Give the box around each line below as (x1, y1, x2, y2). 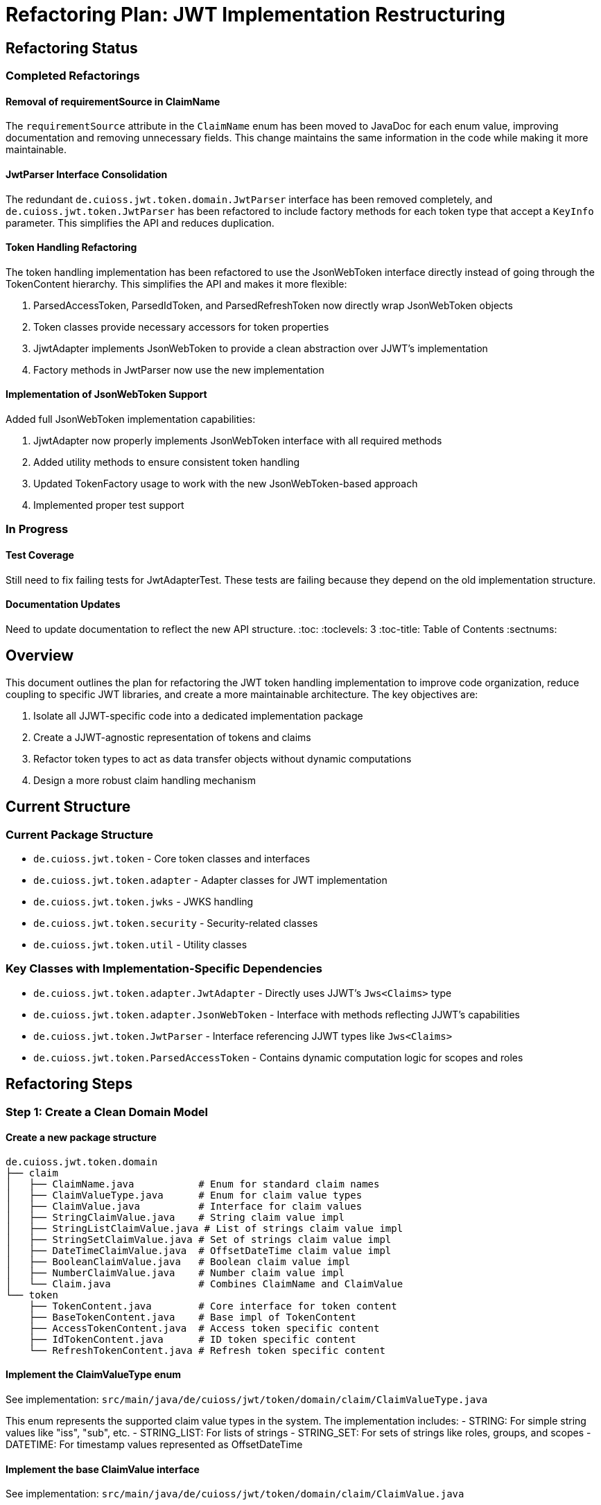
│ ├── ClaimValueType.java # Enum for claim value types (6, 1189, 363, 1201)
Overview (6, 647, 74, 665)
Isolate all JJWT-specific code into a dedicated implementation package (33, 709, 363, 722)
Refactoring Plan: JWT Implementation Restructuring (6, 3, 505, 26)
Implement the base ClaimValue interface (6, 1463, 200, 1475)
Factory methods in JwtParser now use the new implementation (33, 363, 324, 376)
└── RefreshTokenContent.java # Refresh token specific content (28, 1344, 385, 1356)
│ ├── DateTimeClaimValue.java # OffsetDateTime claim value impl (6, 1244, 392, 1256)
